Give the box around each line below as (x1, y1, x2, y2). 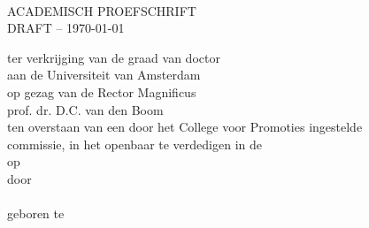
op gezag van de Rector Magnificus (7, 82, 196, 101)
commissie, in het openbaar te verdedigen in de (7, 134, 262, 153)
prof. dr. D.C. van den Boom (7, 100, 164, 118)
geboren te (7, 204, 65, 223)
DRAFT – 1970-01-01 (7, 19, 125, 37)
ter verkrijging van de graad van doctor (7, 48, 220, 66)
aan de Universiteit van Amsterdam (7, 65, 201, 84)
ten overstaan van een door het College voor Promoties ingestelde (7, 118, 363, 136)
